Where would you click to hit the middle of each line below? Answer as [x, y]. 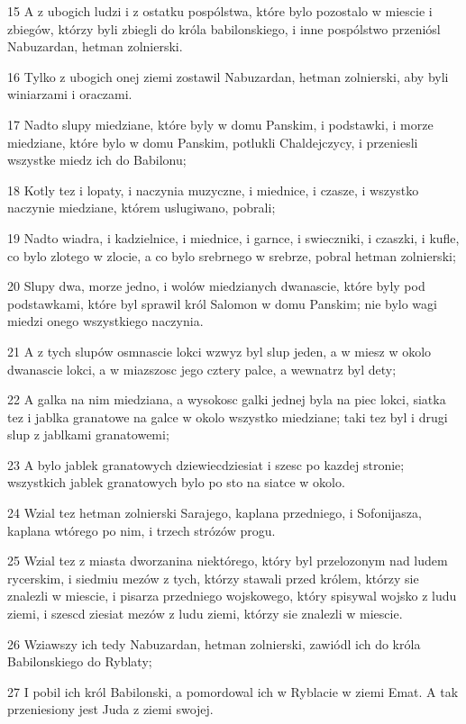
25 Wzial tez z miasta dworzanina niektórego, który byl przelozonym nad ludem [228, 561]
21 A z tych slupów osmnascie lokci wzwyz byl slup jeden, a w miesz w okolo [219, 351]
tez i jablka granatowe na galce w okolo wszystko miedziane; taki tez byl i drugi [228, 416]
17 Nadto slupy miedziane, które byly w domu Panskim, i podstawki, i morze [220, 124]
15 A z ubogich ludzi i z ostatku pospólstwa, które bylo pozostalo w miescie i [220, 11]
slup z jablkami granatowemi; [88, 434]
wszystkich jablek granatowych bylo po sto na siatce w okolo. [176, 482]
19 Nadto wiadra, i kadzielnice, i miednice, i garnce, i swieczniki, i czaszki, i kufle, [233, 237]
